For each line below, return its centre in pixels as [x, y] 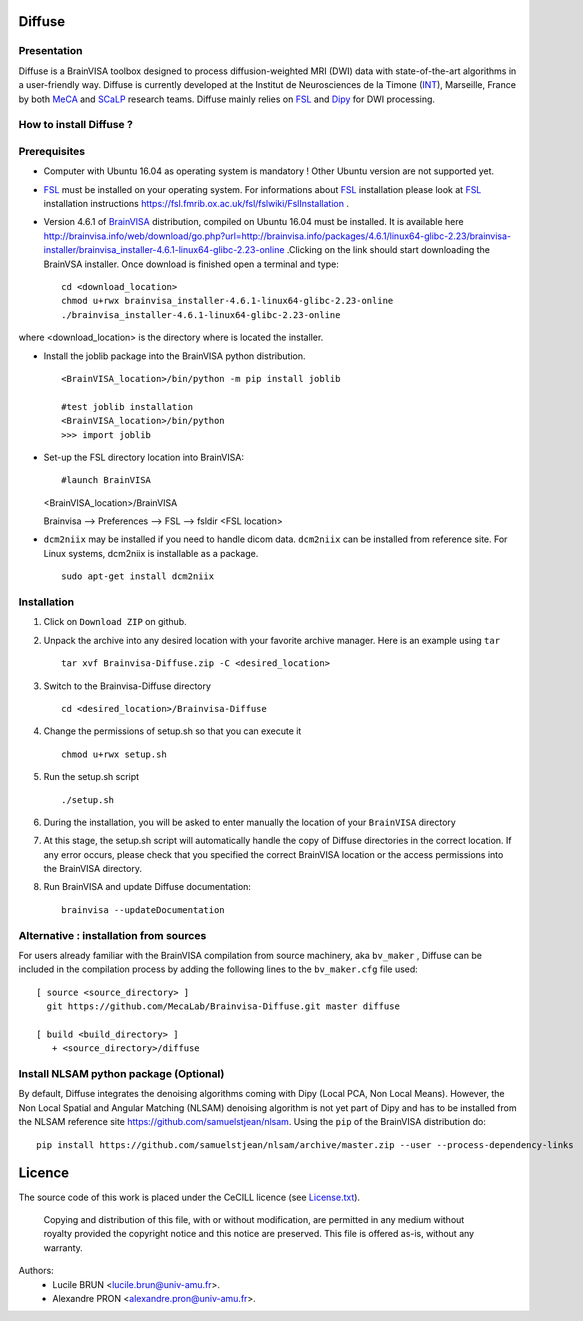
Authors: [36, 1271]
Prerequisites [51, 151]
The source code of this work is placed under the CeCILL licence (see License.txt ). [189, 1197]
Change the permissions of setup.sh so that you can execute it [172, 731]
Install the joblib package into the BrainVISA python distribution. [174, 356]
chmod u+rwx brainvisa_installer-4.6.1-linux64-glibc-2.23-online [227, 301]
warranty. [63, 1247]
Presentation [50, 51]
